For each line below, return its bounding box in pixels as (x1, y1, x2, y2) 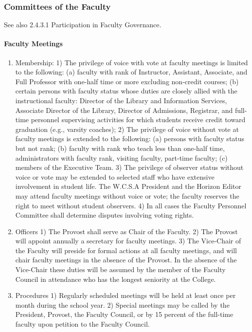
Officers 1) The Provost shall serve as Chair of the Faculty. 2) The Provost (15, 226, 238, 236)
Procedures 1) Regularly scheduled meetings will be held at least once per (15, 290, 236, 300)
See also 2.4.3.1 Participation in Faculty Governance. (4, 19, 162, 30)
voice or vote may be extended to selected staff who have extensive (15, 171, 215, 182)
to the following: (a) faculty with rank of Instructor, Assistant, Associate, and (15, 67, 248, 77)
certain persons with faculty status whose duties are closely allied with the (15, 86, 237, 96)
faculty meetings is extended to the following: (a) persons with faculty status (15, 133, 245, 144)
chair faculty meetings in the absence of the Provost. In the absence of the (15, 255, 237, 265)
